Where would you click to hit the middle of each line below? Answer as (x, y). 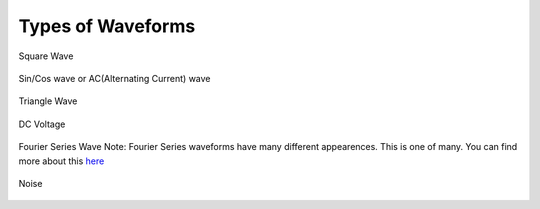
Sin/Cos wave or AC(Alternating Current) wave (114, 78)
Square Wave (46, 56)
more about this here (61, 161)
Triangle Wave (48, 101)
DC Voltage (42, 124)
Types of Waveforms (107, 26)
